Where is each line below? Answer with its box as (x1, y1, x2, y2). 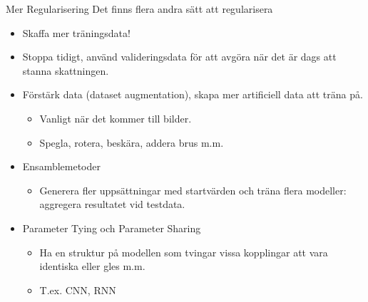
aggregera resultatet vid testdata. (39, 197, 185, 212)
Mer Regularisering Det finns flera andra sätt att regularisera (6, 1, 273, 16)
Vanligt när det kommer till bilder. (39, 110, 192, 125)
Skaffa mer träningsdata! (22, 25, 131, 40)
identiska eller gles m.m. (39, 259, 145, 274)
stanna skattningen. (22, 63, 109, 78)
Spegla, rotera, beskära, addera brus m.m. (39, 135, 224, 150)
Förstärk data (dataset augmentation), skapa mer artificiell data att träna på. (22, 87, 363, 102)
